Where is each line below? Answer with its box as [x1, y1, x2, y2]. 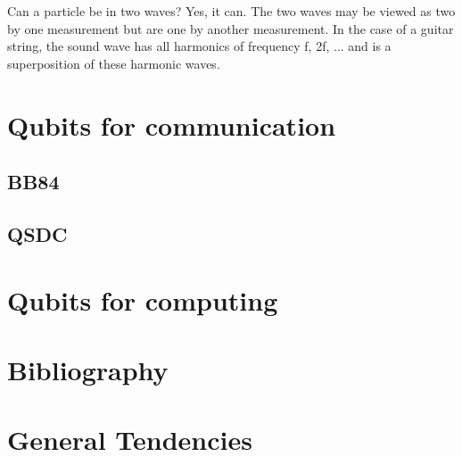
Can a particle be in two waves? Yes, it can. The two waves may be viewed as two [7, 2, 456, 20]
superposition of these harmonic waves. [7, 54, 220, 72]
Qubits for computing [7, 281, 278, 318]
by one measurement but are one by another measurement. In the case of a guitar [7, 19, 454, 37]
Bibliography [7, 351, 169, 387]
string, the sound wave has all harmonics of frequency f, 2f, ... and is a [7, 37, 392, 55]
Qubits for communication [7, 106, 336, 143]
